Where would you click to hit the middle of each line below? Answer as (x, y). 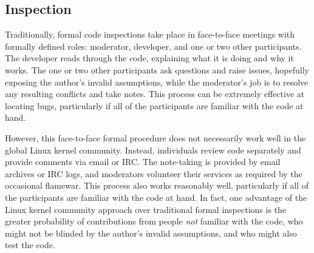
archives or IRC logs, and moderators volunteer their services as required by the (154, 173)
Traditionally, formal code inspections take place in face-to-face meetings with (150, 34)
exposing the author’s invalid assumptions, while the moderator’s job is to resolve (157, 82)
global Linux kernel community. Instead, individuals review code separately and (153, 150)
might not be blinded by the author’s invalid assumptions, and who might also (151, 233)
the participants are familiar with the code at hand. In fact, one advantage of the (156, 197)
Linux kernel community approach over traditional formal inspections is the (146, 209)
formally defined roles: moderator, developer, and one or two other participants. (153, 46)
